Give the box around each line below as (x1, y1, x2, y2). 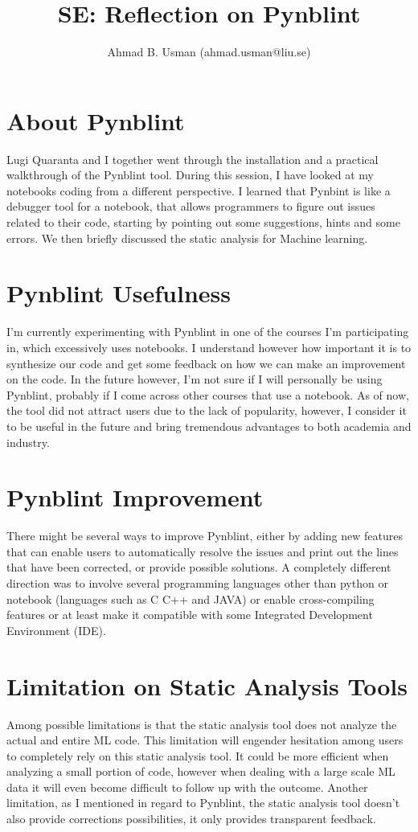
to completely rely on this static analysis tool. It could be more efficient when (6, 747, 389, 764)
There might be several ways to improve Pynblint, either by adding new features (6, 527, 403, 544)
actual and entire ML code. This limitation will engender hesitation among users (6, 732, 404, 748)
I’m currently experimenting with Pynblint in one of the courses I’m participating (6, 323, 409, 340)
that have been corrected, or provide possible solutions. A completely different (6, 559, 391, 576)
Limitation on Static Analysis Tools (6, 669, 408, 702)
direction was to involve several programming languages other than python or (6, 575, 388, 591)
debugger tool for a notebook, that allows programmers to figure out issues (6, 198, 375, 215)
